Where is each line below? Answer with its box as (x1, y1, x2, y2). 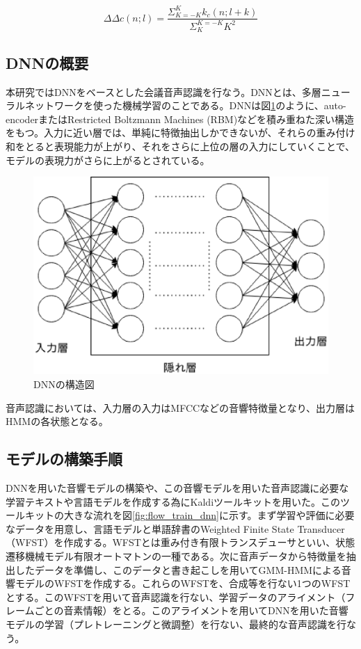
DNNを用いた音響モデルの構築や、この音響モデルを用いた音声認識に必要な (6, 481, 349, 495)
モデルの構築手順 (6, 448, 122, 470)
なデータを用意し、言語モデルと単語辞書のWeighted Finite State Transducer (6, 521, 345, 536)
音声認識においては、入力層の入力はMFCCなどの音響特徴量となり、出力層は (6, 400, 355, 415)
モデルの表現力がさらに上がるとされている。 (6, 152, 210, 167)
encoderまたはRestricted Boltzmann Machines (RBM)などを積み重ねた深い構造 (6, 111, 355, 126)
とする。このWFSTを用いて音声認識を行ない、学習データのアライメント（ (6, 589, 346, 604)
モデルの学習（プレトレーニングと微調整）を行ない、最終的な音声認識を (6, 616, 337, 631)
